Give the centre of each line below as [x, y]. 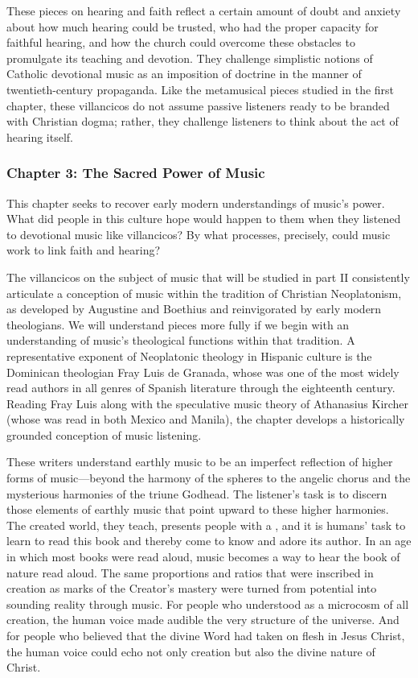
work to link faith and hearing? [84, 250]
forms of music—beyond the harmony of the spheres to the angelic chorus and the [209, 478]
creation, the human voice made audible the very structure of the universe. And [203, 620]
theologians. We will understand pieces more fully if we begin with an [178, 324]
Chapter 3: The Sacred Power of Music [136, 173]
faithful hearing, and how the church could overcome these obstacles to [181, 42]
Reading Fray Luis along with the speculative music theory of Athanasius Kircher [208, 403]
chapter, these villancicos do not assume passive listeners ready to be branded [198, 105]
